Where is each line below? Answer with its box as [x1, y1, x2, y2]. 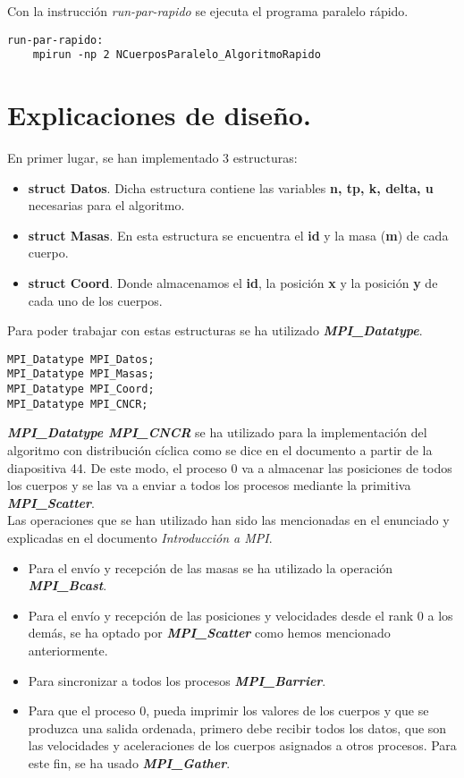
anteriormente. [28, 640, 108, 659]
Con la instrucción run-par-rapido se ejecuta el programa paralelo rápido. [7, 2, 409, 20]
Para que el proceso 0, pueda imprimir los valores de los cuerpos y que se [28, 701, 429, 720]
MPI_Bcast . [28, 576, 107, 595]
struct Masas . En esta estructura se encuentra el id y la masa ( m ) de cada [28, 225, 449, 244]
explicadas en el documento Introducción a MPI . [7, 528, 273, 546]
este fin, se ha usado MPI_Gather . [28, 753, 231, 772]
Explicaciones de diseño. [7, 97, 311, 133]
